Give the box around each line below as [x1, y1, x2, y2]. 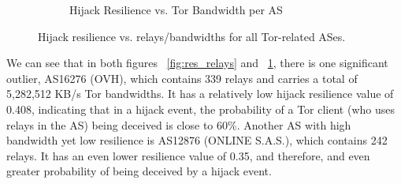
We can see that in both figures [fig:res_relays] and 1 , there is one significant [6, 54, 388, 71]
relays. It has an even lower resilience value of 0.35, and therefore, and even [6, 147, 370, 163]
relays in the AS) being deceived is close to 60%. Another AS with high [6, 116, 351, 133]
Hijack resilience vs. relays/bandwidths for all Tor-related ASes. [38, 28, 346, 44]
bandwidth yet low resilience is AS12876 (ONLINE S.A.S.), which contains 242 [6, 132, 388, 148]
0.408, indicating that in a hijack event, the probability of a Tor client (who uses [6, 100, 395, 117]
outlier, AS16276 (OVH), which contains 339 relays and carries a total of [6, 69, 358, 86]
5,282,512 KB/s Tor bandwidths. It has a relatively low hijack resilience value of [6, 85, 394, 102]
